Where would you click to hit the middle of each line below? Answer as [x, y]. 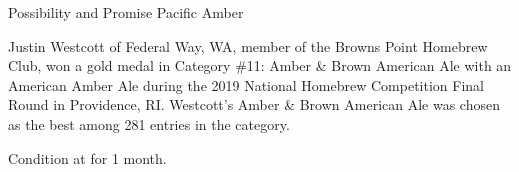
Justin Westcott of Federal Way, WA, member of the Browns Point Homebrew [248, 45]
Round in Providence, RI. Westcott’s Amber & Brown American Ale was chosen [254, 104]
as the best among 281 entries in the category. [149, 123]
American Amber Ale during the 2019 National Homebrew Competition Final [246, 84]
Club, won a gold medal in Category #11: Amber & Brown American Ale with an [260, 65]
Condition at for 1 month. [87, 157]
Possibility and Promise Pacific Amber [126, 12]
